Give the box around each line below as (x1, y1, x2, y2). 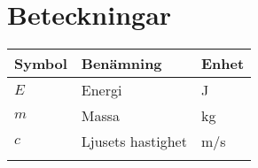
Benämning (81, 53, 162, 74)
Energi (81, 80, 122, 101)
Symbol (14, 53, 67, 74)
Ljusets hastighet (81, 131, 187, 152)
